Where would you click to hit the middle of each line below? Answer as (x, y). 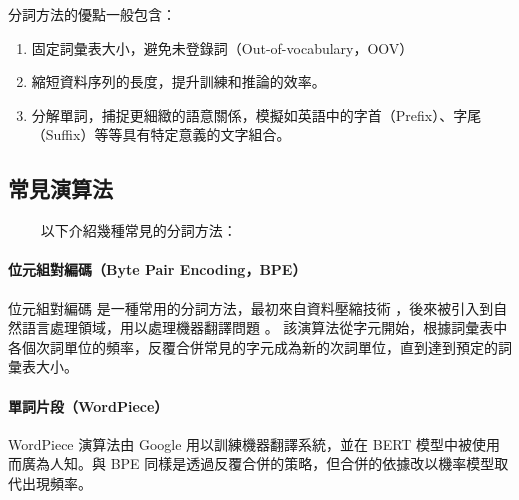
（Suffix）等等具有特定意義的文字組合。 (161, 134)
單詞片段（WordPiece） (88, 405)
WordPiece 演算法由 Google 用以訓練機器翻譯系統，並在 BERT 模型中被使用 (254, 443)
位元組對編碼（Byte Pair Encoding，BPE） (157, 269)
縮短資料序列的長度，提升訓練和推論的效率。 (178, 81)
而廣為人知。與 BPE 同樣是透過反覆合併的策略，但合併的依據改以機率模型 (251, 463)
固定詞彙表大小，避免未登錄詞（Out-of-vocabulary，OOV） (222, 47)
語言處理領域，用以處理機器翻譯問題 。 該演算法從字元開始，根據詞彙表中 (264, 327)
